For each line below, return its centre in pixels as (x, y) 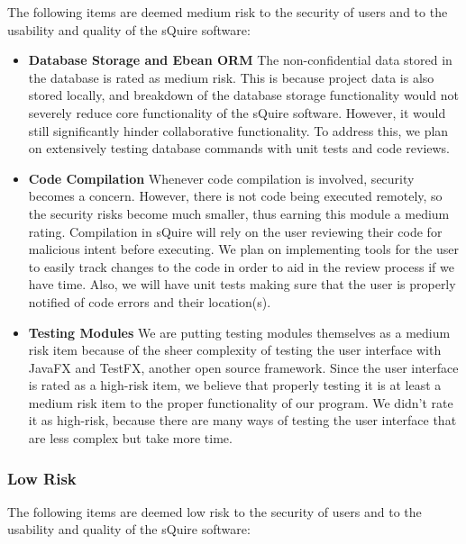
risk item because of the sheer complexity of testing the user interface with (235, 350)
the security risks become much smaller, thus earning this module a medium (239, 213)
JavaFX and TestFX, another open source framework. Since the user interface (243, 367)
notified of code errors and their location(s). (150, 301)
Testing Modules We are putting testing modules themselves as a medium (239, 332)
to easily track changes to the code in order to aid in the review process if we (241, 266)
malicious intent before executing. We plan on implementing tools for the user (243, 249)
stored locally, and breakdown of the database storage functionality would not (243, 95)
